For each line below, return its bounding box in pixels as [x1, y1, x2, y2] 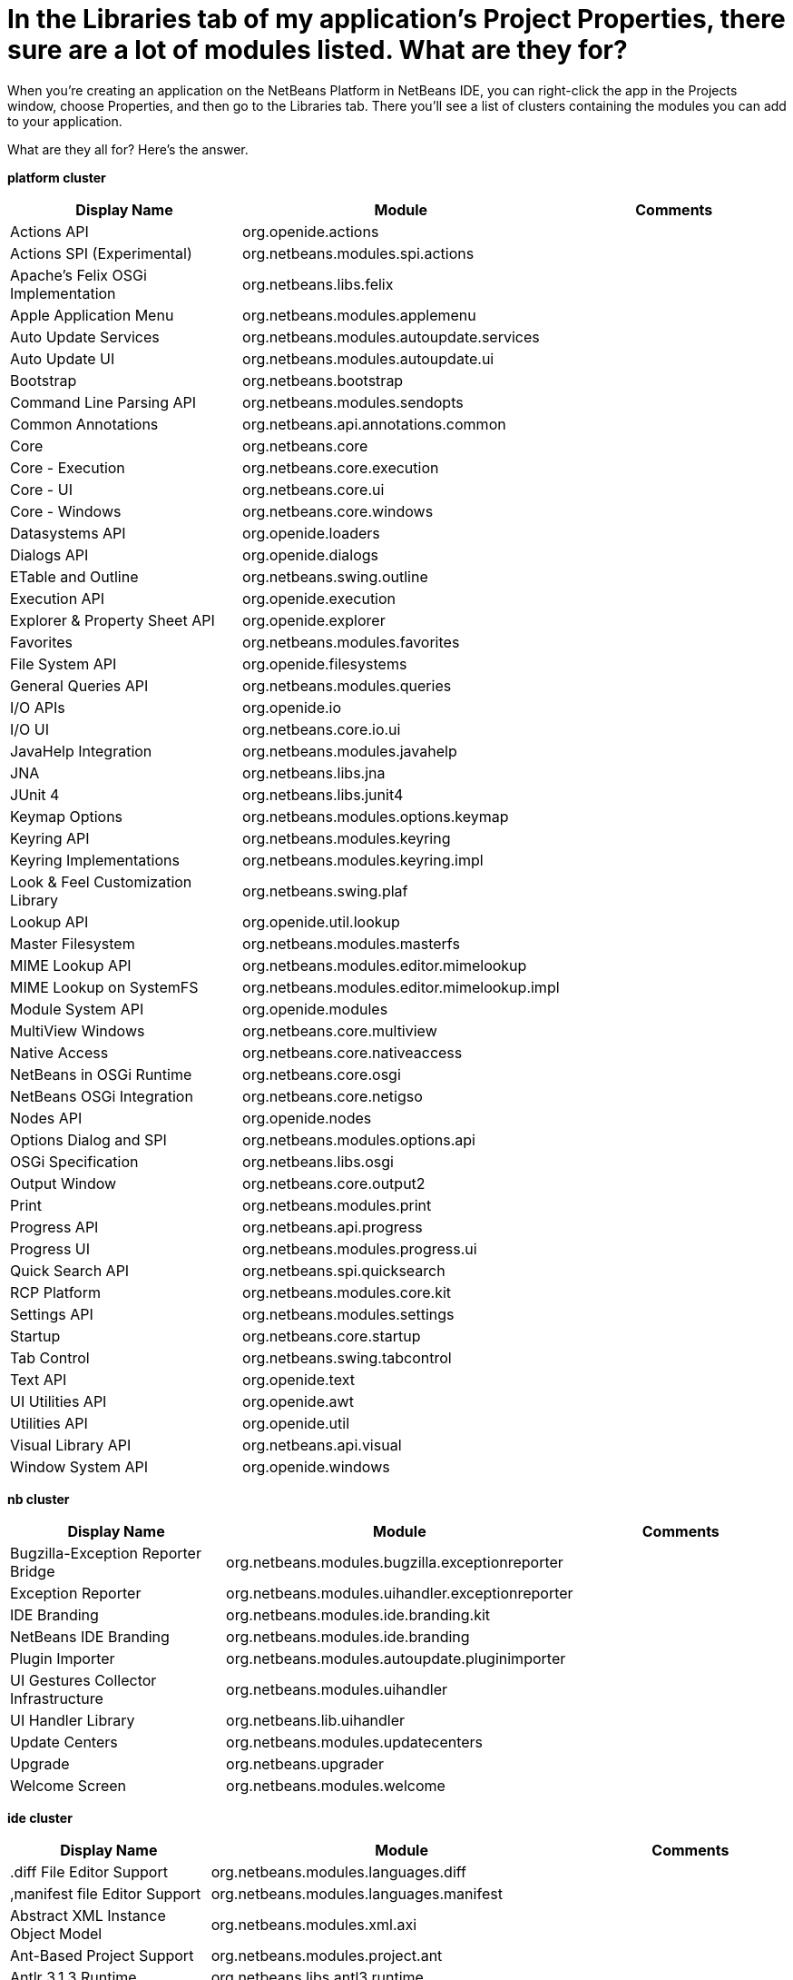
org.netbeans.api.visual [242, 1435, 402, 1454]
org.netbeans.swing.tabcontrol [242, 1348, 452, 1367]
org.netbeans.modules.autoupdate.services [242, 327, 540, 346]
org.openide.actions [242, 222, 379, 241]
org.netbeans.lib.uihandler [226, 1710, 406, 1729]
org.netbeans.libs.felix [242, 274, 394, 293]
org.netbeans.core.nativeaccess [242, 1043, 463, 1062]
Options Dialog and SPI [10, 1130, 167, 1149]
